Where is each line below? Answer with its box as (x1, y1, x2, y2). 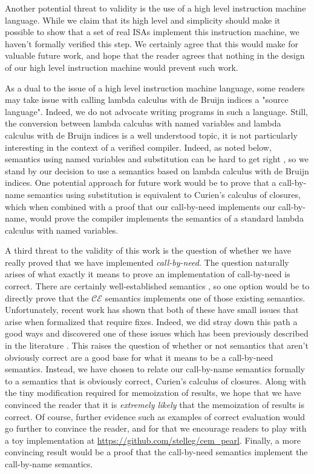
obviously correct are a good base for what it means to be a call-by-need (5, 351, 273, 363)
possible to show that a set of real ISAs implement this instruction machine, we (5, 25, 299, 38)
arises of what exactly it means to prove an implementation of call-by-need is (5, 268, 290, 280)
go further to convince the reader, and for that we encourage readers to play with (5, 422, 307, 435)
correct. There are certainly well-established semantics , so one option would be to (5, 280, 310, 292)
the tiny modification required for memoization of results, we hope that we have (5, 386, 301, 399)
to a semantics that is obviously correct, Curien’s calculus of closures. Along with (5, 374, 306, 387)
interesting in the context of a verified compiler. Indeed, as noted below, (5, 140, 272, 153)
